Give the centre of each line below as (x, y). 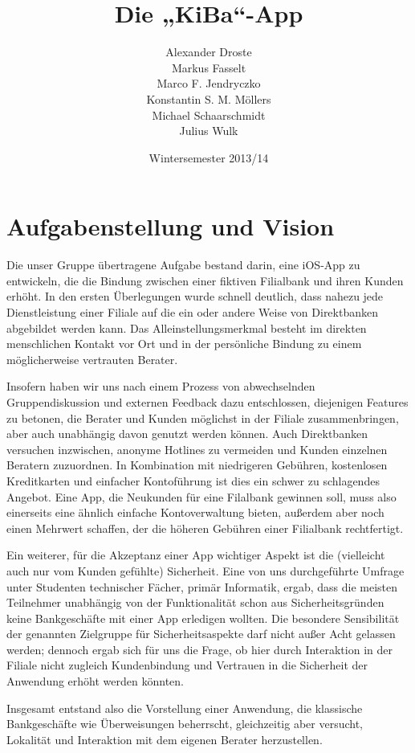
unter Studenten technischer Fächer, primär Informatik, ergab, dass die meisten (202, 586)
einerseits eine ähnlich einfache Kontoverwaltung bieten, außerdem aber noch (195, 512)
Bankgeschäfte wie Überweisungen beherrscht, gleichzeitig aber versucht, (185, 724)
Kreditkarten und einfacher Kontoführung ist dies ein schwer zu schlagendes (193, 480)
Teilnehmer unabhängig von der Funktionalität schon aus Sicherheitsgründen (195, 602)
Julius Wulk (209, 131)
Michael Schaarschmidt (209, 115)
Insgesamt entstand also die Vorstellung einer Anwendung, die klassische (185, 708)
